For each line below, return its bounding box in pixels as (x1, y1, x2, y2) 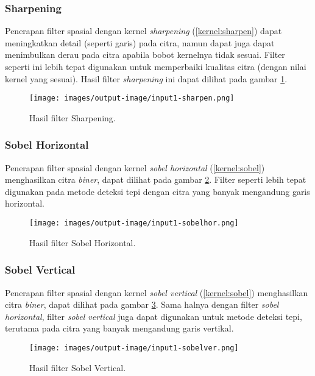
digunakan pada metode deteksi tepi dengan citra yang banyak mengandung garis (5, 185, 310, 197)
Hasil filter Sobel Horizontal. (29, 236, 136, 249)
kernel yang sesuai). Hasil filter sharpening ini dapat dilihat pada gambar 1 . (5, 72, 288, 85)
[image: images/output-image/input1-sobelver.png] (29, 343, 239, 352)
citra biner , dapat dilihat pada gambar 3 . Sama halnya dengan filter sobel (5, 298, 279, 311)
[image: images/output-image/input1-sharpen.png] (29, 94, 235, 103)
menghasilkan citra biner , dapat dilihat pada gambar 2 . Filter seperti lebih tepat (5, 173, 306, 186)
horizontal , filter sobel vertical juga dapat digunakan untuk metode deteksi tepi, (5, 310, 302, 322)
